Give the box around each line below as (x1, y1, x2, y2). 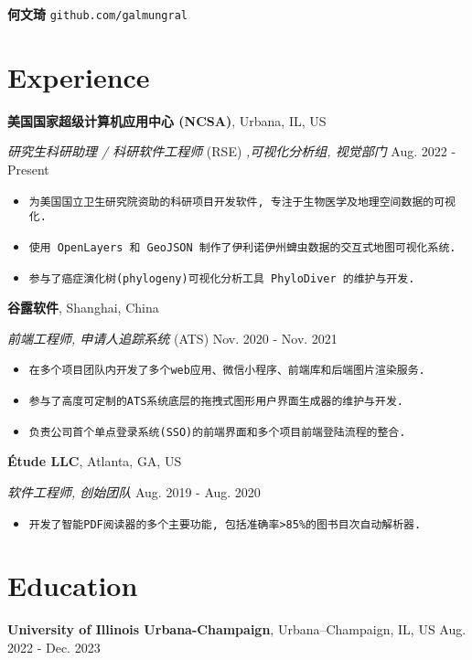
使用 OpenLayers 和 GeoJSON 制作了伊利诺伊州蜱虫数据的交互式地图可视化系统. (28, 240, 456, 254)
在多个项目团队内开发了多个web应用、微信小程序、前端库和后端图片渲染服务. (28, 364, 425, 378)
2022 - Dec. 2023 (7, 637, 101, 656)
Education (7, 567, 138, 604)
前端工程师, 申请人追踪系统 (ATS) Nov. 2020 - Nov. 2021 (7, 328, 338, 347)
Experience (7, 58, 150, 95)
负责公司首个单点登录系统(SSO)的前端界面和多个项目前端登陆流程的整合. (28, 425, 406, 439)
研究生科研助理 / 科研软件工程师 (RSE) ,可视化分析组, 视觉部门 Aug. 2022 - (7, 142, 456, 161)
